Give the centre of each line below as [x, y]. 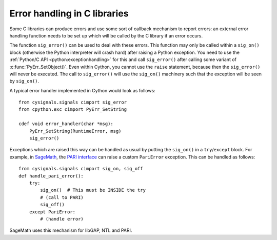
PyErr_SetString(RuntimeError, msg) [75, 131]
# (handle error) [62, 219]
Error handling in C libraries [69, 13]
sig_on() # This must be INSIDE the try [93, 190]
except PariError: [52, 212]
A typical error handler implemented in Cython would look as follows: [83, 90]
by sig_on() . [24, 81]
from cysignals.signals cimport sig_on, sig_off [81, 169]
